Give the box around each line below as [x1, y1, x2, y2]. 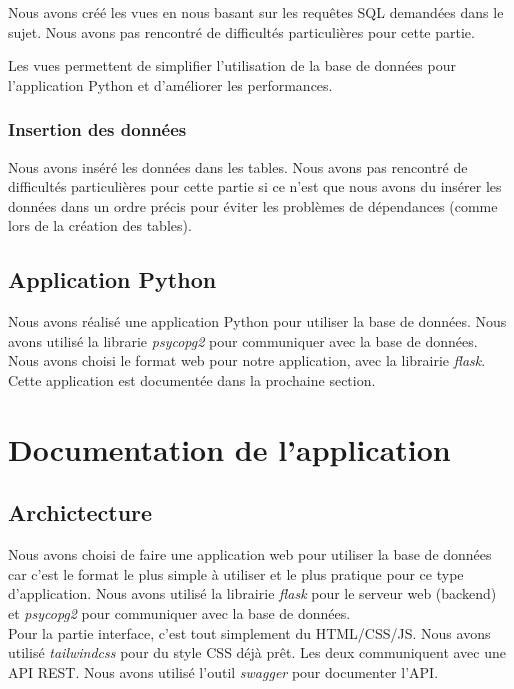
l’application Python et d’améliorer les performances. [8, 74, 333, 95]
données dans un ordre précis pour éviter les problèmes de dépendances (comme [8, 195, 498, 216]
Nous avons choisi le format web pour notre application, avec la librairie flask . [8, 350, 486, 371]
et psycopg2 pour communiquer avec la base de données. [8, 602, 351, 623]
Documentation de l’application [8, 428, 451, 469]
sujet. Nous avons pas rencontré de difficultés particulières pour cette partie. [8, 21, 475, 42]
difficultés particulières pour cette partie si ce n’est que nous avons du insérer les [8, 176, 502, 197]
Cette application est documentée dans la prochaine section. [8, 369, 376, 390]
